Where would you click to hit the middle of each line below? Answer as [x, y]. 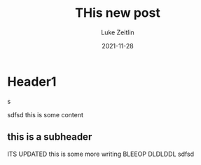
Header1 [32, 81]
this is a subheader [50, 137]
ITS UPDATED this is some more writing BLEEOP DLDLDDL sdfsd [101, 154]
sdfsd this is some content [46, 114]
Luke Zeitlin [118, 32]
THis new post [118, 13]
